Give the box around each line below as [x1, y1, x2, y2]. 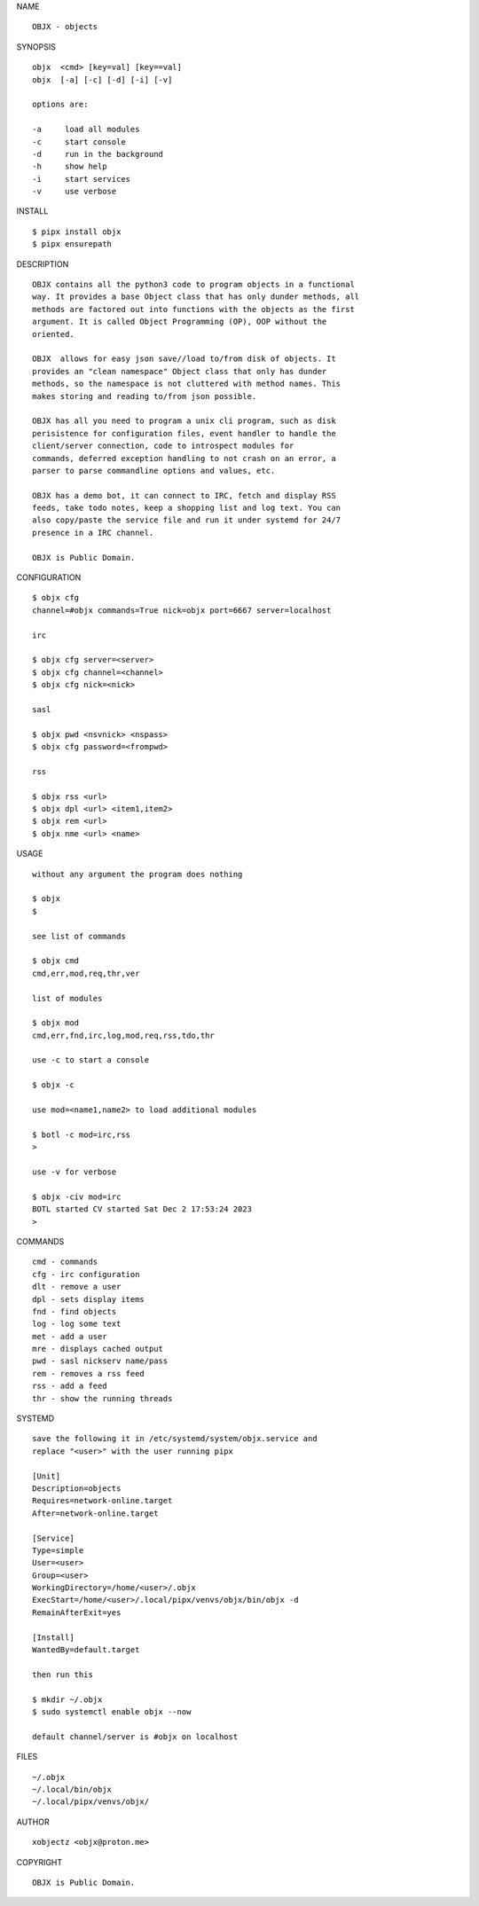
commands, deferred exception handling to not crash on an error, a [32, 453, 336, 463]
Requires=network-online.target [32, 1495, 173, 1506]
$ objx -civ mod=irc [32, 1191, 122, 1202]
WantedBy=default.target [32, 1645, 140, 1655]
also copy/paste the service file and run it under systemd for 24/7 [32, 515, 342, 525]
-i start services [32, 174, 131, 184]
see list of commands [32, 931, 126, 941]
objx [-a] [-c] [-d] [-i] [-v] [32, 75, 173, 84]
